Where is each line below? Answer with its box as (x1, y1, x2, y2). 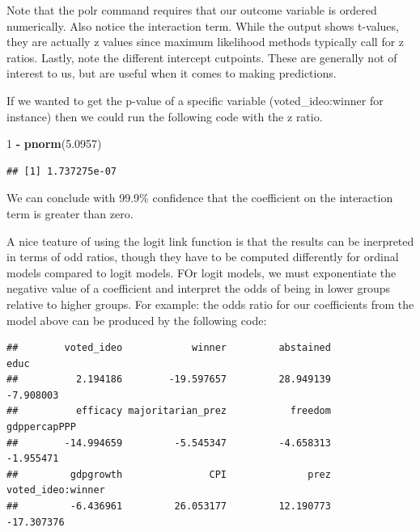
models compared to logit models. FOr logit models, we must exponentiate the (6, 264, 397, 281)
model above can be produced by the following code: (6, 311, 267, 328)
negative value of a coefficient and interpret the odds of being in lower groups (6, 280, 390, 297)
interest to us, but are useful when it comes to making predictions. (6, 65, 337, 82)
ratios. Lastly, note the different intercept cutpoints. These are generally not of (6, 49, 397, 65)
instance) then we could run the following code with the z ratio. (6, 108, 323, 125)
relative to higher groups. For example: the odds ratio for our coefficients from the (6, 295, 414, 312)
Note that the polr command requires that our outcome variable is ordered (6, 2, 377, 18)
